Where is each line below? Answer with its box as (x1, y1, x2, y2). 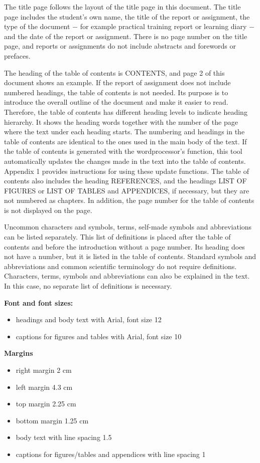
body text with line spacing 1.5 (16, 432, 112, 442)
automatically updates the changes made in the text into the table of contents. (4, 155, 246, 166)
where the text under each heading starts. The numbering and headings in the (4, 126, 245, 137)
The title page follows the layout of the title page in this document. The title (4, 2, 241, 12)
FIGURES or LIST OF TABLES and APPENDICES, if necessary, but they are (4, 185, 249, 195)
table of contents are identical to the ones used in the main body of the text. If (4, 136, 247, 146)
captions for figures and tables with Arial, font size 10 (16, 331, 182, 341)
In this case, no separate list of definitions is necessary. (4, 281, 172, 291)
